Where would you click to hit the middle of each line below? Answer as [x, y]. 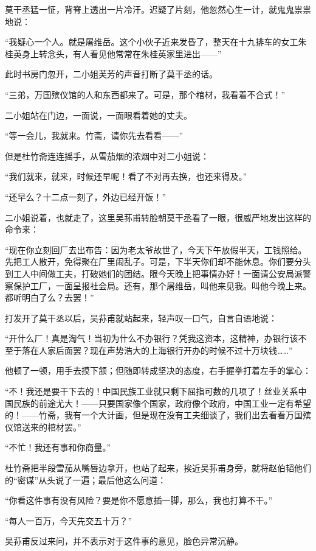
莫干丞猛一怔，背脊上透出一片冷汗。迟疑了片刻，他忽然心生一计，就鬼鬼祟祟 [158, 9]
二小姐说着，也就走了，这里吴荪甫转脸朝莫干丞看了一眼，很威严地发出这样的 [158, 217]
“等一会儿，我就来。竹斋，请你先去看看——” [94, 135]
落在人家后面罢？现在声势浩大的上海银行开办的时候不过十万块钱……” [157, 350]
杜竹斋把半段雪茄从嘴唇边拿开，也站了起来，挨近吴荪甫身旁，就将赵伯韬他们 [158, 468]
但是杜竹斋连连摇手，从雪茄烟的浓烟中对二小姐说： [107, 156]
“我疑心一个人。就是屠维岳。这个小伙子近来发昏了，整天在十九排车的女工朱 [156, 42]
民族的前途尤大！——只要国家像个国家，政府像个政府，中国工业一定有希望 [162, 403]
